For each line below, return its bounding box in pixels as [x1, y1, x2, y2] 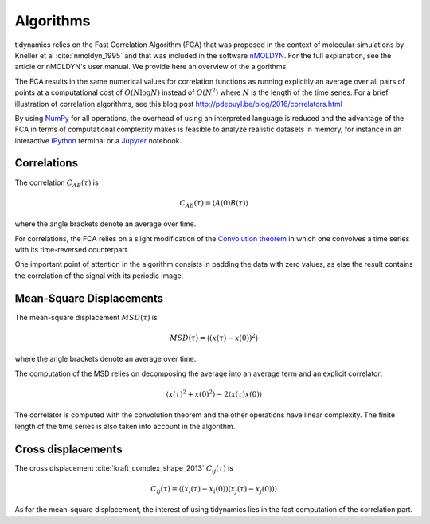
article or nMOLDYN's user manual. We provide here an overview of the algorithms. [14, 62, 288, 72]
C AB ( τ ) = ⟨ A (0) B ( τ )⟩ [179, 198, 249, 209]
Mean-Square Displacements [14, 291, 163, 305]
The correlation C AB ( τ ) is [14, 178, 99, 189]
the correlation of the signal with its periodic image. [14, 271, 184, 280]
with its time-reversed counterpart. [14, 245, 130, 255]
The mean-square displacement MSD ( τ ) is [14, 312, 158, 322]
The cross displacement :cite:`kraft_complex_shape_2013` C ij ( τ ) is [14, 463, 234, 475]
